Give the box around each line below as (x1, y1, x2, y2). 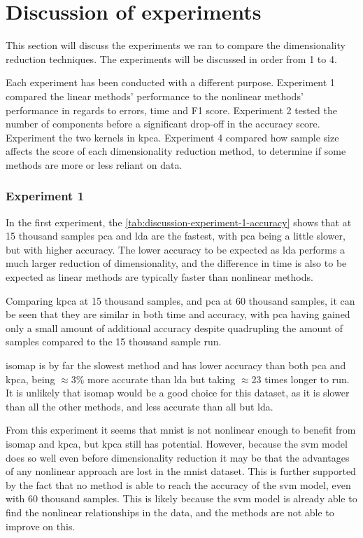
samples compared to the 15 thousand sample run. (6, 334, 222, 349)
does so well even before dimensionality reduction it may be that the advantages (6, 450, 350, 464)
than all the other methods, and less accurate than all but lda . (6, 399, 273, 413)
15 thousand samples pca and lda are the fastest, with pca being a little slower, (6, 228, 346, 243)
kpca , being (6, 371, 55, 386)
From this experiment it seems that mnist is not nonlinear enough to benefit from (6, 422, 356, 437)
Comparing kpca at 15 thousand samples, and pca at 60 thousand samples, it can (6, 293, 355, 308)
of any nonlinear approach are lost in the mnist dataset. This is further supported (6, 464, 356, 478)
